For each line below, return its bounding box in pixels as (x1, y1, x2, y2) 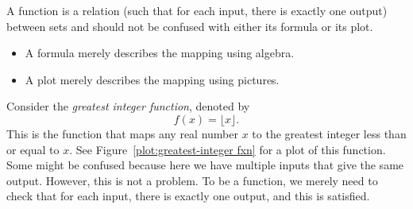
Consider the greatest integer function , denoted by (6, 98, 250, 114)
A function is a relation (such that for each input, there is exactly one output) (6, 2, 388, 18)
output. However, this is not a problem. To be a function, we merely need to (6, 172, 378, 188)
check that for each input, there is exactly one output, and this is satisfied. (6, 188, 370, 204)
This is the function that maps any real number (6, 125, 238, 141)
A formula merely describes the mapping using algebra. (25, 45, 295, 61)
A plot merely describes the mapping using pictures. (25, 71, 280, 87)
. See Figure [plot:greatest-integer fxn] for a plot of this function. (69, 141, 386, 157)
